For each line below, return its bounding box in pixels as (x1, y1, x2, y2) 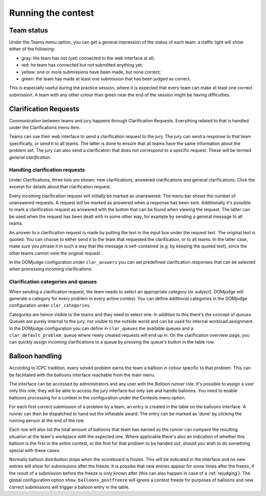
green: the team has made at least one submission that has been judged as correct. (21, 76, 191, 82)
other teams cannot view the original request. (9, 250, 101, 256)
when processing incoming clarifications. (9, 266, 93, 272)
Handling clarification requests (9, 167, 85, 174)
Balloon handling (9, 352, 62, 360)
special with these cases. (9, 447, 61, 453)
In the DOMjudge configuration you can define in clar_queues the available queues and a (9, 325, 194, 331)
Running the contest (9, 7, 94, 18)
